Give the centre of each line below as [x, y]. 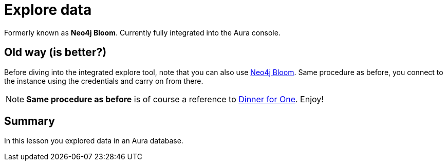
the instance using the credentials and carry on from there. [104, 81]
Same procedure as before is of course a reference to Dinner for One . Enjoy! [175, 99]
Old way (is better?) [55, 52]
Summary [30, 121]
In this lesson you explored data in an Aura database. [94, 141]
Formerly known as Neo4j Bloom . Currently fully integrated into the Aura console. [142, 32]
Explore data [48, 10]
